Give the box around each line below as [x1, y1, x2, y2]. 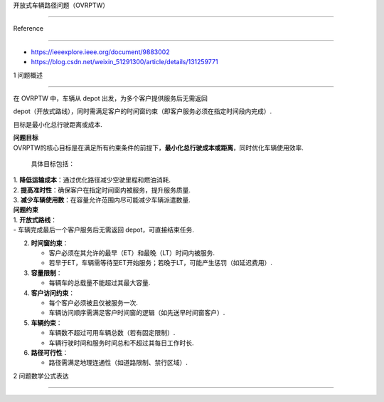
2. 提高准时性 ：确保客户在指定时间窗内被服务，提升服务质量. [13, 185, 191, 194]
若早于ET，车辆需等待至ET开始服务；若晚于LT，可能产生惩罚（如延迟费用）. [48, 259, 273, 267]
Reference [13, 24, 44, 33]
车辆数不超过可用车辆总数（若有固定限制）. [48, 329, 176, 337]
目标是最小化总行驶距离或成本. [13, 120, 103, 128]
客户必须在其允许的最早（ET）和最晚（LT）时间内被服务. [48, 249, 215, 257]
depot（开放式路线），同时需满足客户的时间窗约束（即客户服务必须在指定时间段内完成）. [13, 107, 272, 115]
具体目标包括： [31, 159, 75, 167]
